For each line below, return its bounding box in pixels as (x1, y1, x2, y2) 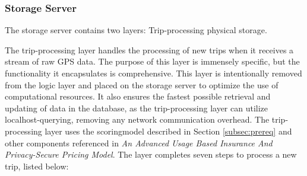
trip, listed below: (5, 159, 69, 172)
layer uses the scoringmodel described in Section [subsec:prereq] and (45, 124, 292, 137)
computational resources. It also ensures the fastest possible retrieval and (5, 90, 271, 103)
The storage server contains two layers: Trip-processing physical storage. (5, 24, 267, 36)
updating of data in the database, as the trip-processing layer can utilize (5, 101, 268, 114)
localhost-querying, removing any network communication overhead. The (5, 113, 270, 126)
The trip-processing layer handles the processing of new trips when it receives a (5, 43, 294, 56)
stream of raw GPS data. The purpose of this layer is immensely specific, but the (5, 55, 300, 68)
